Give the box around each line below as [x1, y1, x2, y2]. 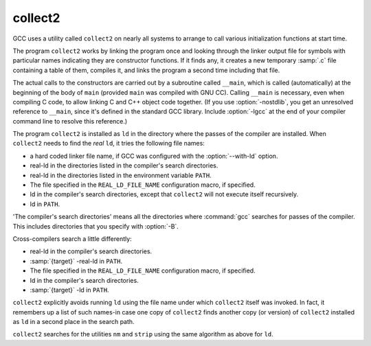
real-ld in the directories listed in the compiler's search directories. [30, 161, 218, 170]
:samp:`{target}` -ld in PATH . [30, 286, 109, 294]
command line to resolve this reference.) [12, 117, 128, 125]
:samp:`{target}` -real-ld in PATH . [30, 257, 123, 265]
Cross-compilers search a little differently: [12, 234, 132, 243]
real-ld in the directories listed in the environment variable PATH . [30, 171, 212, 179]
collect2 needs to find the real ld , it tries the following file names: [12, 139, 205, 148]
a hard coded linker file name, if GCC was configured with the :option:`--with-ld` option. [30, 152, 278, 160]
